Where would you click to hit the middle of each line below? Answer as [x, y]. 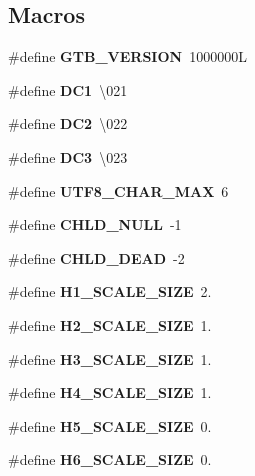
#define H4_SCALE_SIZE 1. [110, 392]
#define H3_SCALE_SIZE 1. [110, 358]
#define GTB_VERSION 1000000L [127, 56]
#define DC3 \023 [68, 156]
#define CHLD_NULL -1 [95, 224]
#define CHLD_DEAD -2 [96, 257]
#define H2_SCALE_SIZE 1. [110, 324]
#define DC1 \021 [68, 89]
